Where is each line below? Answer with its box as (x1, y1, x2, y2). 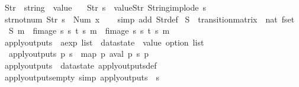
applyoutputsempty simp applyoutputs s (4, 70, 159, 83)
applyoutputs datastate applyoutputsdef (4, 59, 157, 71)
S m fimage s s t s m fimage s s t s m (8, 24, 170, 37)
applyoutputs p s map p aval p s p (8, 47, 149, 60)
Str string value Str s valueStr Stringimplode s (4, 1, 206, 13)
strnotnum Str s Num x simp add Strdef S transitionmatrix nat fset (4, 12, 295, 25)
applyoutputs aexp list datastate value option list (4, 36, 204, 48)
